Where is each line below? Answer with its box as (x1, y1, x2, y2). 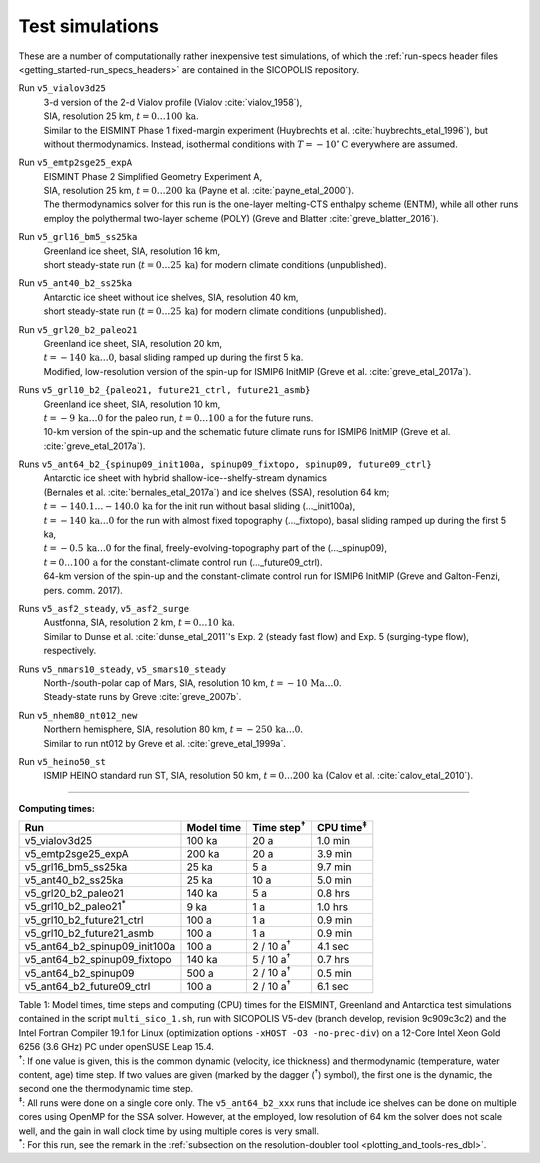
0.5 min (316, 966, 352, 980)
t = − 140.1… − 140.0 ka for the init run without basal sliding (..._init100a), (43, 500, 356, 512)
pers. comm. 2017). (43, 584, 124, 596)
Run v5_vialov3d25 (18, 82, 107, 94)
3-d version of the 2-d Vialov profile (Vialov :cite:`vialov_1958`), (43, 96, 303, 108)
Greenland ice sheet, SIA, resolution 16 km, (43, 245, 221, 257)
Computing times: (18, 802, 95, 814)
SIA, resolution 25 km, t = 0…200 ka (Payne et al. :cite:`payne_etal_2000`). (43, 185, 355, 197)
